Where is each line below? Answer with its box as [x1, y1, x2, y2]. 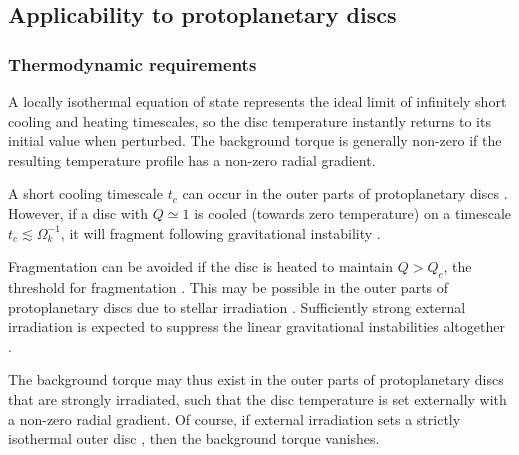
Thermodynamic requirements [8, 51, 257, 76]
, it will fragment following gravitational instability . [60, 222, 381, 243]
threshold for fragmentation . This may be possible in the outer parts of [8, 276, 449, 297]
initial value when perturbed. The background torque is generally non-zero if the [8, 130, 502, 151]
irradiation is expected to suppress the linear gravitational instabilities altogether [8, 316, 505, 337]
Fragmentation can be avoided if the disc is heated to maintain [8, 256, 393, 277]
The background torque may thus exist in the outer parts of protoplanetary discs [8, 369, 504, 390]
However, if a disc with [8, 202, 149, 223]
